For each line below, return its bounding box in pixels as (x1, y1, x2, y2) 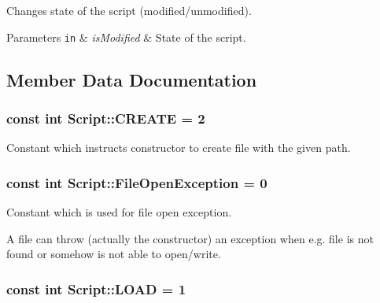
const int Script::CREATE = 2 (6, 108, 205, 127)
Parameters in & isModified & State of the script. (6, 28, 246, 45)
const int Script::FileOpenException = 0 (6, 172, 267, 192)
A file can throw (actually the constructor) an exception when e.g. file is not (6, 230, 374, 246)
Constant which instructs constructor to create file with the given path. (6, 139, 351, 156)
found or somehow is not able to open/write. (6, 246, 221, 262)
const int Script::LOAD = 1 (6, 279, 186, 298)
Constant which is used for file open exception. (6, 204, 232, 220)
